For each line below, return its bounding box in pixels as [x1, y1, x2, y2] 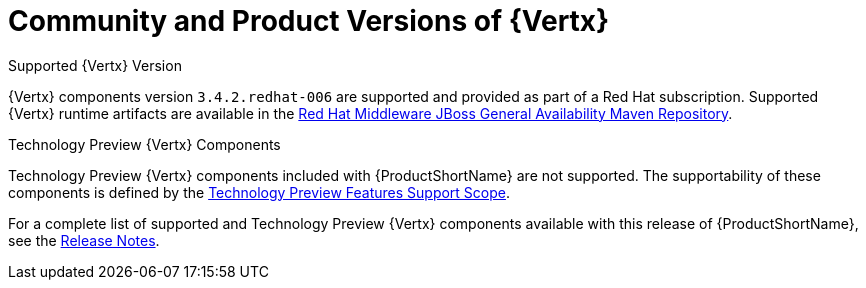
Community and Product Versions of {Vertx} [8, 4, 610, 38]
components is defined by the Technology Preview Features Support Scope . [8, 183, 511, 201]
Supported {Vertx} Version [8, 56, 182, 74]
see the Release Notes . [8, 231, 160, 249]
